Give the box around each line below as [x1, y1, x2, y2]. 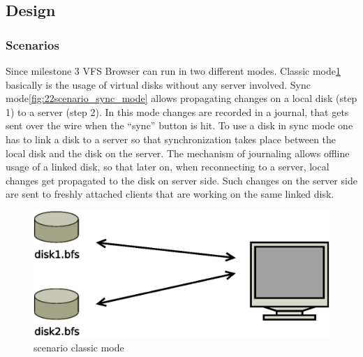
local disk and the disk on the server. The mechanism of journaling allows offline [6, 145, 350, 160]
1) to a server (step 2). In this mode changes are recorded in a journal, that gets [6, 104, 349, 119]
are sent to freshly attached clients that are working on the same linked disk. [6, 187, 334, 201]
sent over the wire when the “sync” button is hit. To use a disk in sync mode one [6, 118, 353, 133]
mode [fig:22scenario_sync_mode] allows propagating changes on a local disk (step [6, 91, 357, 105]
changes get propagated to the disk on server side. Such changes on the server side [6, 173, 357, 187]
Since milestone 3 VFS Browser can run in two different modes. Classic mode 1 [6, 64, 341, 78]
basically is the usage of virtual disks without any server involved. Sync [6, 77, 311, 92]
